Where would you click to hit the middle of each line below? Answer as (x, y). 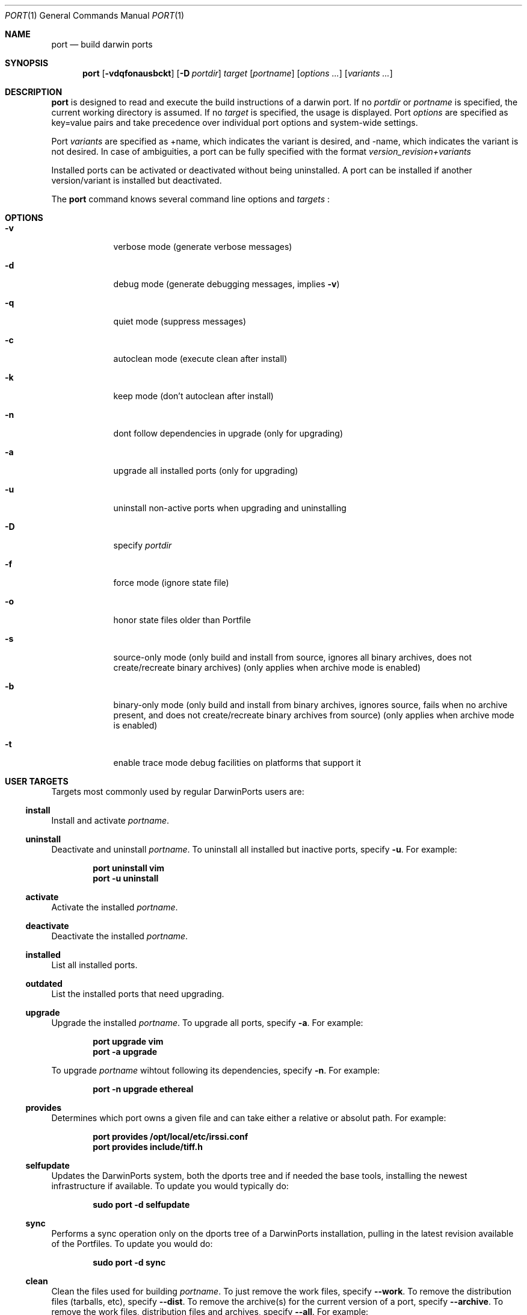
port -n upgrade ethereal (143, 1089)
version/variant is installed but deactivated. (137, 180)
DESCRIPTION (34, 92)
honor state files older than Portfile (182, 620)
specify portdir (143, 545)
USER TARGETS (37, 781)
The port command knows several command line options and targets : (191, 199)
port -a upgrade (125, 1052)
